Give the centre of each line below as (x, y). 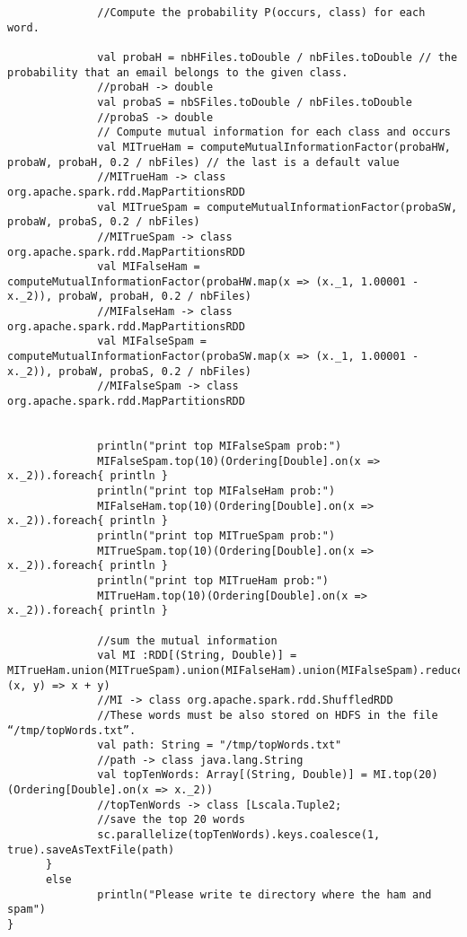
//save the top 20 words (171, 820)
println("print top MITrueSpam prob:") (216, 535)
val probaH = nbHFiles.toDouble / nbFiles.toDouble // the (278, 57)
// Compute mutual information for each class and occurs (274, 132)
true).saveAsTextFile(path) (91, 849)
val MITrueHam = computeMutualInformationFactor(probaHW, (274, 147)
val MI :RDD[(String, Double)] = (197, 656)
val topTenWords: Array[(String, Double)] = (232, 775)
